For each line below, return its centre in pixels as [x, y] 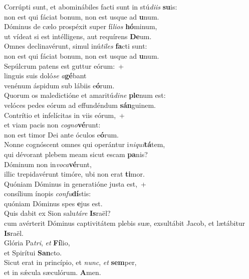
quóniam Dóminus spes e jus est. [53, 203]
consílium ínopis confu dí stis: [48, 193]
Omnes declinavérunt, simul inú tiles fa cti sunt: [76, 46]
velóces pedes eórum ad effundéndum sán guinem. [80, 105]
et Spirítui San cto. [33, 252]
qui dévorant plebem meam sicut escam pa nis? [76, 154]
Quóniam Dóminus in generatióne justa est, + [75, 183]
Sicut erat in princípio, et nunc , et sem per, [70, 262]
